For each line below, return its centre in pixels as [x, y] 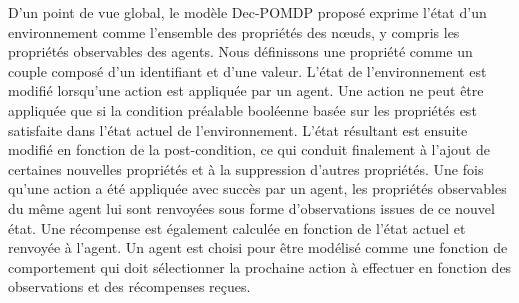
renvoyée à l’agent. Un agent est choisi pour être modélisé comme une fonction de [258, 247]
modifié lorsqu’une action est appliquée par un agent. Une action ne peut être [246, 90]
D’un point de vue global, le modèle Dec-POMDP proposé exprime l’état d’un [247, 12]
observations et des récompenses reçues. [129, 286]
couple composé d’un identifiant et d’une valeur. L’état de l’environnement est [247, 70]
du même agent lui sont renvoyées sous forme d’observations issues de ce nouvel [251, 207]
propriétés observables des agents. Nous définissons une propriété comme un [240, 51]
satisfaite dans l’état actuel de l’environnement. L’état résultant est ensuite [238, 129]
